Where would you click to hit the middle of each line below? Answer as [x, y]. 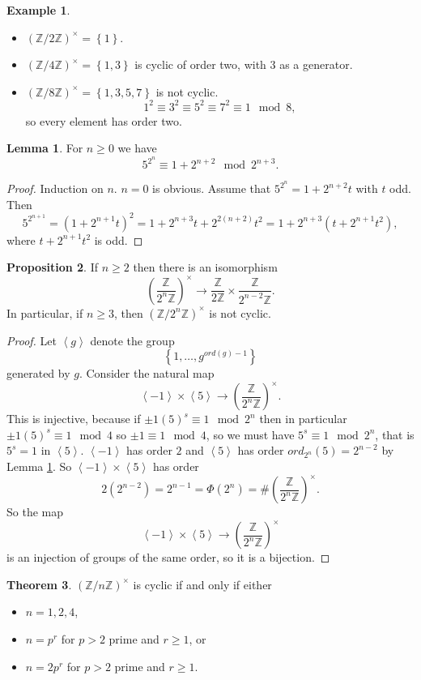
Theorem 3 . [39, 584]
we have [137, 148]
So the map [35, 512]
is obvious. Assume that [212, 188]
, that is [395, 434]
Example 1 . [38, 10]
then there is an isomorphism [205, 267]
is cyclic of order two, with [200, 64]
